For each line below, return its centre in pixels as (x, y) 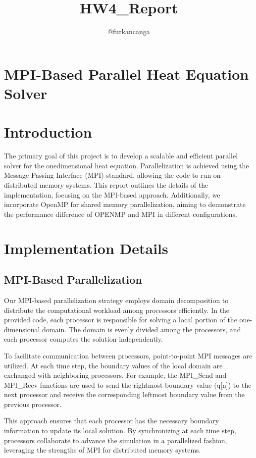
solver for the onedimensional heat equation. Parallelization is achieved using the (127, 165)
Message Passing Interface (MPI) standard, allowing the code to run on (112, 175)
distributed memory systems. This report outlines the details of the (106, 185)
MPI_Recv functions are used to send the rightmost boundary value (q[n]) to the (128, 384)
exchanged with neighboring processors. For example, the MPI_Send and (115, 375)
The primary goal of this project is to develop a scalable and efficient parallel (121, 156)
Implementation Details (86, 248)
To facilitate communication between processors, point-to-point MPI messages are (128, 355)
